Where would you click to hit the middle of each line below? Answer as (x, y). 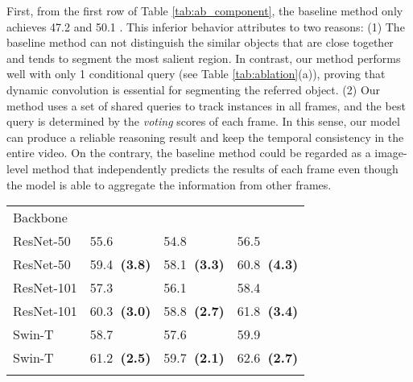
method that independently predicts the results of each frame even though (215, 168)
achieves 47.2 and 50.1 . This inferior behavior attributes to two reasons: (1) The (206, 26)
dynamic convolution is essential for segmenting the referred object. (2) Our (194, 89)
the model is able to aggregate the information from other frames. (169, 184)
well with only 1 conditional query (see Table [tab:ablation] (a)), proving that (196, 74)
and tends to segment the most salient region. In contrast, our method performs (204, 58)
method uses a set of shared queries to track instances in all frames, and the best (206, 105)
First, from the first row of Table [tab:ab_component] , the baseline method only (205, 10)
